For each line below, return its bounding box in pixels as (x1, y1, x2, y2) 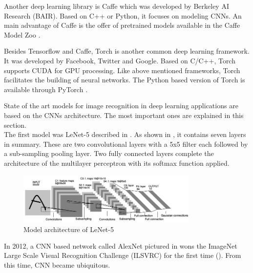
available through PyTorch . (4, 84, 88, 94)
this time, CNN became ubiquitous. (4, 260, 110, 270)
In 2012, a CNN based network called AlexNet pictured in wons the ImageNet (4, 240, 237, 251)
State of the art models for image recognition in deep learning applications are (4, 100, 238, 111)
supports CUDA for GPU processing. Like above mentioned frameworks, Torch (4, 65, 240, 75)
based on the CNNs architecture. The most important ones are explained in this (4, 110, 244, 120)
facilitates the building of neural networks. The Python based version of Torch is (4, 75, 245, 85)
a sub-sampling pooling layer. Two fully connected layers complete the (4, 148, 214, 158)
